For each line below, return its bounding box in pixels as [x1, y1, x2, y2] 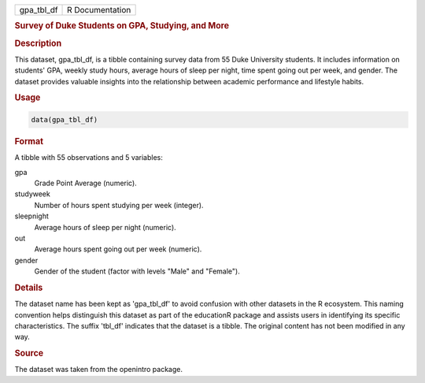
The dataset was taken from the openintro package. [14, 365, 183, 374]
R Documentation [67, 5, 131, 15]
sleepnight [14, 211, 49, 221]
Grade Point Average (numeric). [34, 178, 137, 188]
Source [14, 348, 44, 359]
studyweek [14, 189, 50, 199]
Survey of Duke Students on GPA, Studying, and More [14, 20, 230, 32]
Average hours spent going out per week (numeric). [34, 244, 202, 254]
